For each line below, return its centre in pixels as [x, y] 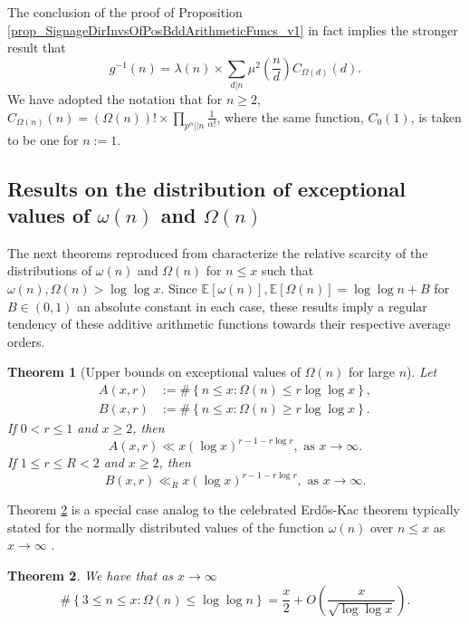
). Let [422, 372]
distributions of [50, 270]
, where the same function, [290, 116]
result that [37, 48]
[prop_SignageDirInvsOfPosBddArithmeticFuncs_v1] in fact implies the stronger [233, 29]
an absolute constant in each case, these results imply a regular [252, 306]
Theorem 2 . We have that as [91, 575]
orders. [26, 341]
